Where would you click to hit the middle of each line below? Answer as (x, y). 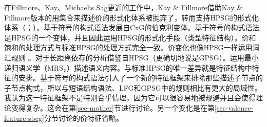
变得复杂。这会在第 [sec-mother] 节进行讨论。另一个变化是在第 (113, 107)
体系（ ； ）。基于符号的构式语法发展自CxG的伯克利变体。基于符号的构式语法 (132, 27)
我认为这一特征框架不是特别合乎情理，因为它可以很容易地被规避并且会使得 (130, 98)
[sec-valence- (234, 107)
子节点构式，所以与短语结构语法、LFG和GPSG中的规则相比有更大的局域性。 (133, 87)
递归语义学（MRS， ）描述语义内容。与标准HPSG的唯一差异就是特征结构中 (128, 67)
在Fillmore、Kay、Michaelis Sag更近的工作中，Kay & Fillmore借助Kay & (123, 7)
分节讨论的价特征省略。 (83, 118)
